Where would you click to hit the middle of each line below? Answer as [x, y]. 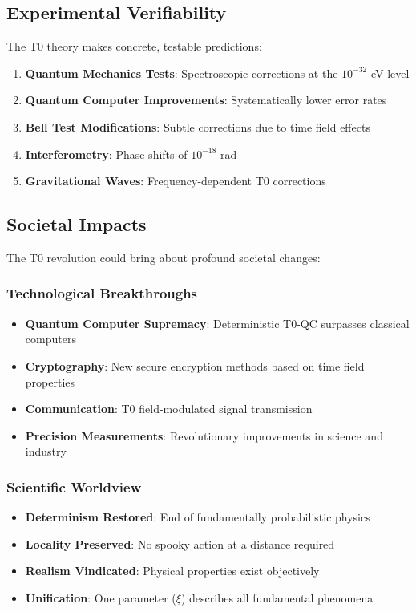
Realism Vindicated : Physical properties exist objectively [172, 571]
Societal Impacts [77, 224]
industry [46, 451]
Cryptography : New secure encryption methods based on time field [195, 365]
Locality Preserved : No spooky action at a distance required [180, 543]
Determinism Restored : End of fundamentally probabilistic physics [198, 517]
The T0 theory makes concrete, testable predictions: [134, 46]
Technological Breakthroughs [102, 293]
